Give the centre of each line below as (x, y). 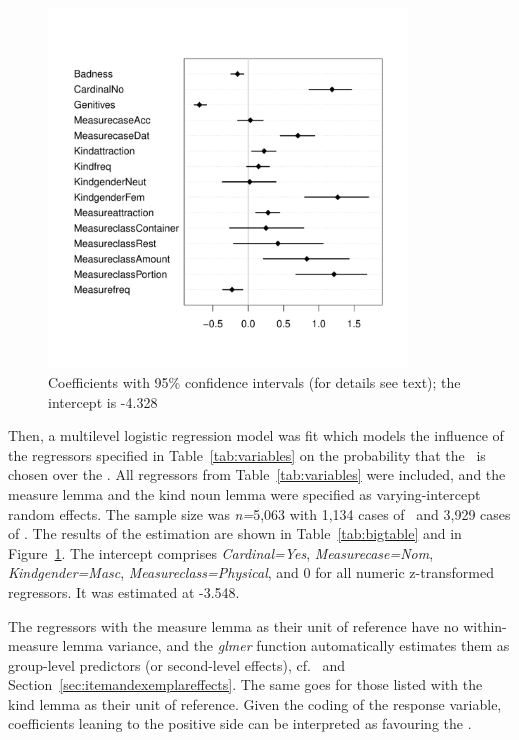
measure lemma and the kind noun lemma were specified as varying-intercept (244, 493)
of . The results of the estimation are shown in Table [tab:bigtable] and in (235, 533)
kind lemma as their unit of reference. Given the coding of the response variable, (255, 703)
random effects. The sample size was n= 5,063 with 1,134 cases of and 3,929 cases (259, 513)
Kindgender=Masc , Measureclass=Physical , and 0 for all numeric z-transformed (251, 572)
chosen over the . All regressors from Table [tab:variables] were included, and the (257, 474)
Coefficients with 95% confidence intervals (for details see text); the (254, 381)
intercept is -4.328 (103, 401)
